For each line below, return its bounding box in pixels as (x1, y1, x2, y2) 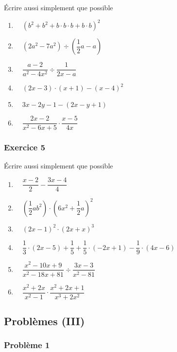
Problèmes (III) (4, 313, 85, 329)
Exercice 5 (4, 141, 45, 153)
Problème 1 (4, 339, 50, 351)
